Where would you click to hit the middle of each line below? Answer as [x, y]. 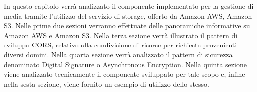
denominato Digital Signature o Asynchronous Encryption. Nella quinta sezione [125, 64]
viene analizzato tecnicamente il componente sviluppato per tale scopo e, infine [125, 74]
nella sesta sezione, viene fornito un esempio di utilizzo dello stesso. [107, 83]
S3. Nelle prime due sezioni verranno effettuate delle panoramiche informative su [127, 25]
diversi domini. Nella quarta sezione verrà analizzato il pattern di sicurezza [118, 54]
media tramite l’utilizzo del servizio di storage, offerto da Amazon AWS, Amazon [128, 16]
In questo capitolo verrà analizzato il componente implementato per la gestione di [129, 6]
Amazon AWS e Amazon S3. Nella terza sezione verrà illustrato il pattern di [121, 35]
